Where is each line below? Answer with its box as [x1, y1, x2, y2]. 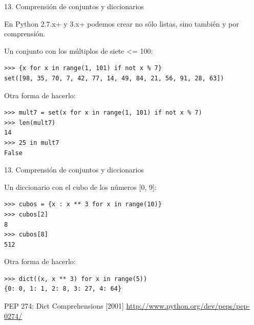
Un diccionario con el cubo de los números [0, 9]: [4, 181, 157, 192]
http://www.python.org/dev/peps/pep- [126, 300, 250, 311]
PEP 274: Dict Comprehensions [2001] [4, 300, 124, 311]
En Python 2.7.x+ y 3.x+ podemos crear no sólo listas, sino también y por [4, 18, 239, 29]
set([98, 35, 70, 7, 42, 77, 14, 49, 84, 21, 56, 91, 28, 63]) [4, 74, 224, 82]
